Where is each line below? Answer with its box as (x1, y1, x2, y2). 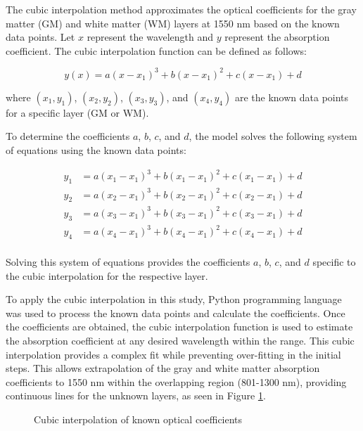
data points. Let (6, 30, 75, 44)
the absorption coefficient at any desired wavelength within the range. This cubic (6, 333, 355, 347)
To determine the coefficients (6, 129, 130, 143)
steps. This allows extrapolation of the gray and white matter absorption (6, 361, 320, 375)
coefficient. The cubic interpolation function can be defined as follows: (6, 43, 307, 58)
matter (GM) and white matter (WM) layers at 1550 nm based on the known (6, 15, 340, 30)
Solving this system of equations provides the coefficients (6, 255, 250, 269)
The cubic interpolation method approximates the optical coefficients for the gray (6, 2, 357, 16)
